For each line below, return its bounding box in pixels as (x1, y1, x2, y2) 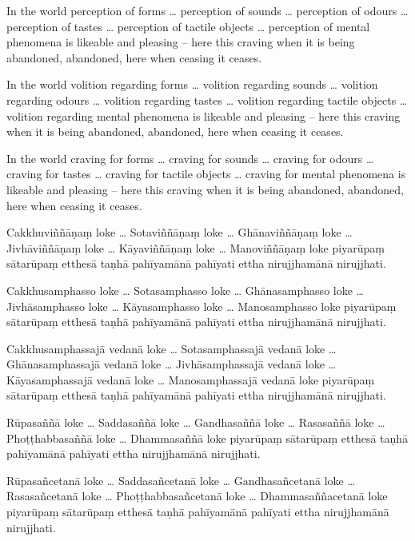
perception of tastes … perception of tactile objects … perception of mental (6, 18, 370, 34)
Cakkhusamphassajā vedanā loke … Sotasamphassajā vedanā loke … (6, 340, 337, 356)
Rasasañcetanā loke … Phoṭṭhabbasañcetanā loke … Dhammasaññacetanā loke (6, 487, 388, 504)
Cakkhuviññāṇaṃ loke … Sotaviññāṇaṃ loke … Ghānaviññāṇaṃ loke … (6, 224, 353, 241)
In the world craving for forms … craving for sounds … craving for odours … (6, 149, 374, 166)
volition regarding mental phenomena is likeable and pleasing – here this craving (6, 107, 401, 124)
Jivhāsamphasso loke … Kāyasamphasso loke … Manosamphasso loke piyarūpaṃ (6, 297, 397, 314)
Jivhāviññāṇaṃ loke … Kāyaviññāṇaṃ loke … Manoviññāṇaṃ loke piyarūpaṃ (6, 239, 385, 256)
